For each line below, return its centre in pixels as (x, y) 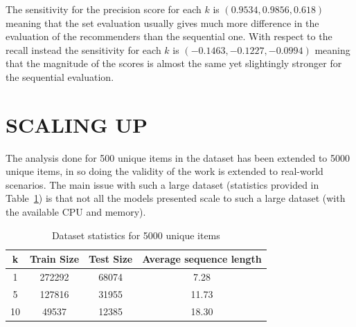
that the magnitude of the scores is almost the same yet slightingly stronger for (174, 63)
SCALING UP (77, 124)
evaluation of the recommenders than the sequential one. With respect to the (169, 36)
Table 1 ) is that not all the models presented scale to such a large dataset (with (176, 198)
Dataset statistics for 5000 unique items (136, 235)
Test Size (111, 259)
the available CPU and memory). (76, 212)
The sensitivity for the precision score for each (104, 9)
